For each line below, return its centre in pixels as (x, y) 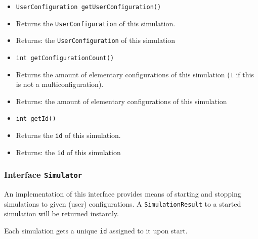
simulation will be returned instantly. (61, 213)
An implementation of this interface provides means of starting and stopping (123, 194)
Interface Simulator (43, 175)
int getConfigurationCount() (65, 58)
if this (245, 74)
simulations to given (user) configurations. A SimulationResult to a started (123, 203)
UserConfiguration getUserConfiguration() (89, 7)
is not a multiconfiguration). (60, 84)
